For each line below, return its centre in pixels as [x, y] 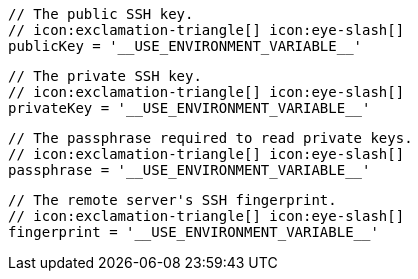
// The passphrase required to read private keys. [210, 138]
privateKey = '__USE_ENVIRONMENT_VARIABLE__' [189, 108]
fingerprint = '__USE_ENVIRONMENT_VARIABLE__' [193, 232]
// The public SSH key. [101, 14]
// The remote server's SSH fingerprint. [172, 200]
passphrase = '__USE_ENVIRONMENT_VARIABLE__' [189, 170]
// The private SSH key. [105, 76]
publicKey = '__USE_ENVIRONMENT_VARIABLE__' [185, 46]
